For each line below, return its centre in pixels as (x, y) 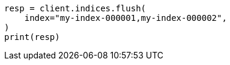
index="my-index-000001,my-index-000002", (126, 18)
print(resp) (32, 37)
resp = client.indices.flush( (75, 8)
